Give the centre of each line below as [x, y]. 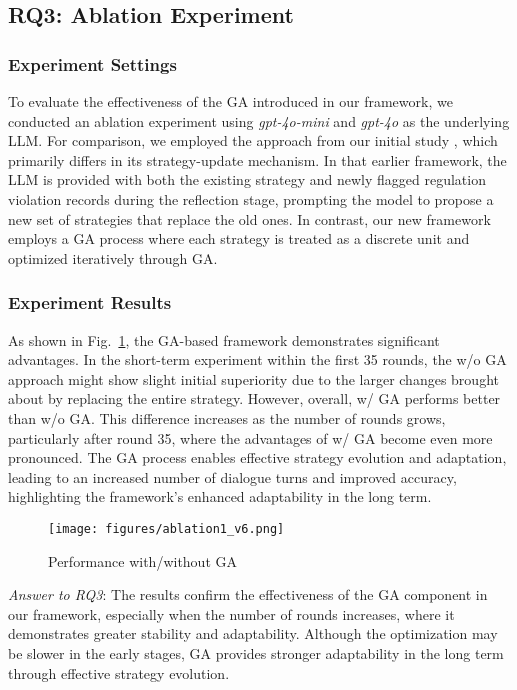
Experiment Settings [92, 63]
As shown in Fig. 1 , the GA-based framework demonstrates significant [224, 339]
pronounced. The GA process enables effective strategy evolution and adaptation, [257, 457]
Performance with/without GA [142, 560]
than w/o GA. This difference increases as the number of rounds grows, [227, 417]
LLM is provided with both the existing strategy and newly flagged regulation [247, 179]
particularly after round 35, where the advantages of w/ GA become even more [250, 437]
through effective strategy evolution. [119, 672]
